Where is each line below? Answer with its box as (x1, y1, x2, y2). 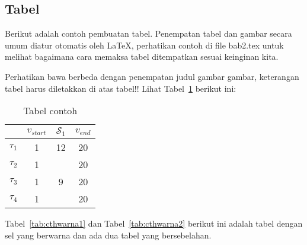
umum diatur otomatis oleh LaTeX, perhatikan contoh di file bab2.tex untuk (5, 38, 284, 51)
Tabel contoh (23, 104, 78, 118)
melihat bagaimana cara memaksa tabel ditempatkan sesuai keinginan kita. (5, 50, 279, 63)
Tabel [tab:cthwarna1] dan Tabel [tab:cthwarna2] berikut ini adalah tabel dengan (5, 217, 303, 230)
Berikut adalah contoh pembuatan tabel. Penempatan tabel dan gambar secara (5, 27, 292, 40)
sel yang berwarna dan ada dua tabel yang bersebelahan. (5, 228, 212, 241)
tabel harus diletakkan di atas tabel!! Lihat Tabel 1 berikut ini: (5, 82, 236, 94)
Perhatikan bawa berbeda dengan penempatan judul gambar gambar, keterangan (5, 70, 299, 82)
